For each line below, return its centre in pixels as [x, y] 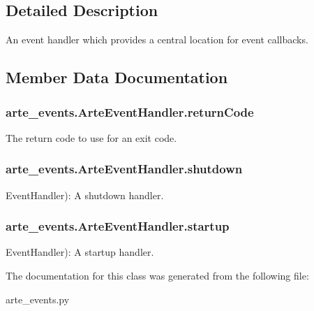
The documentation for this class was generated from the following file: [157, 276]
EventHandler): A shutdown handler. [85, 195]
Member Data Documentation [117, 77]
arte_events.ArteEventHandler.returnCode [130, 111]
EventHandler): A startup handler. [80, 252]
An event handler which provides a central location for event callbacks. [157, 39]
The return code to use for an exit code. [91, 137]
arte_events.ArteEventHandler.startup [118, 226]
